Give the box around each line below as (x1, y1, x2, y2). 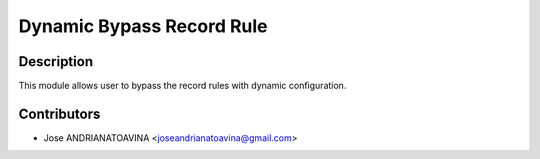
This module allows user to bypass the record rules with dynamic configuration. (18, 80, 347, 92)
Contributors (18, 105, 101, 122)
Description (18, 53, 94, 70)
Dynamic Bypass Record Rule (18, 15, 269, 37)
